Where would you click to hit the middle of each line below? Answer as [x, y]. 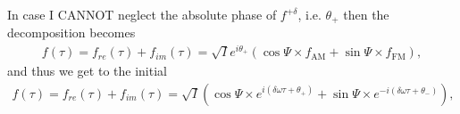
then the [366, 14]
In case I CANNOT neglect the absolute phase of [142, 14]
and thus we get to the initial [87, 71]
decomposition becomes [71, 33]
